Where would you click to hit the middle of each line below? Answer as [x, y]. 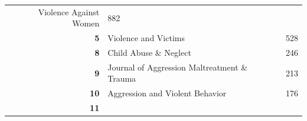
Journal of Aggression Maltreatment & [178, 67]
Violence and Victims [146, 38]
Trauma [122, 78]
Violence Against [69, 11]
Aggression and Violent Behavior [167, 93]
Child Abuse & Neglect [149, 53]
